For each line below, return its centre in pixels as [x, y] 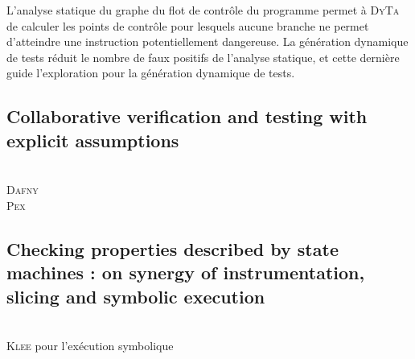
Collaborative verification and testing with [187, 116]
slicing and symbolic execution [136, 296]
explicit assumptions [93, 140]
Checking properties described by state [173, 248]
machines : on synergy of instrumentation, [186, 272]
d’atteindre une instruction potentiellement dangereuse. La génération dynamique [207, 41]
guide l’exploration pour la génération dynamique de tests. [151, 73]
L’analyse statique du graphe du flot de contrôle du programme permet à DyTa [203, 10]
